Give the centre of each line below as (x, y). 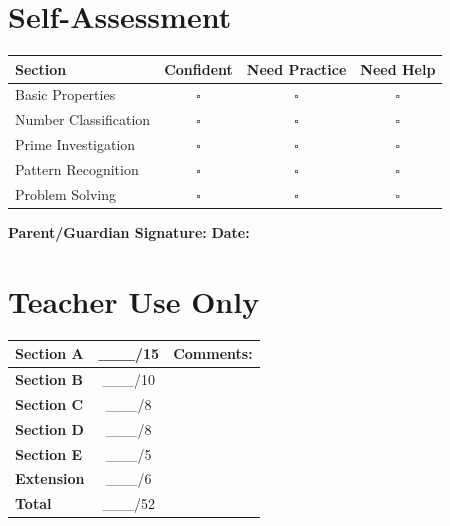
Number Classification (83, 119)
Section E (49, 453)
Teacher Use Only (134, 300)
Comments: (213, 353)
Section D (49, 428)
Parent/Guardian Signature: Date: (129, 231)
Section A (49, 353)
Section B (49, 379)
